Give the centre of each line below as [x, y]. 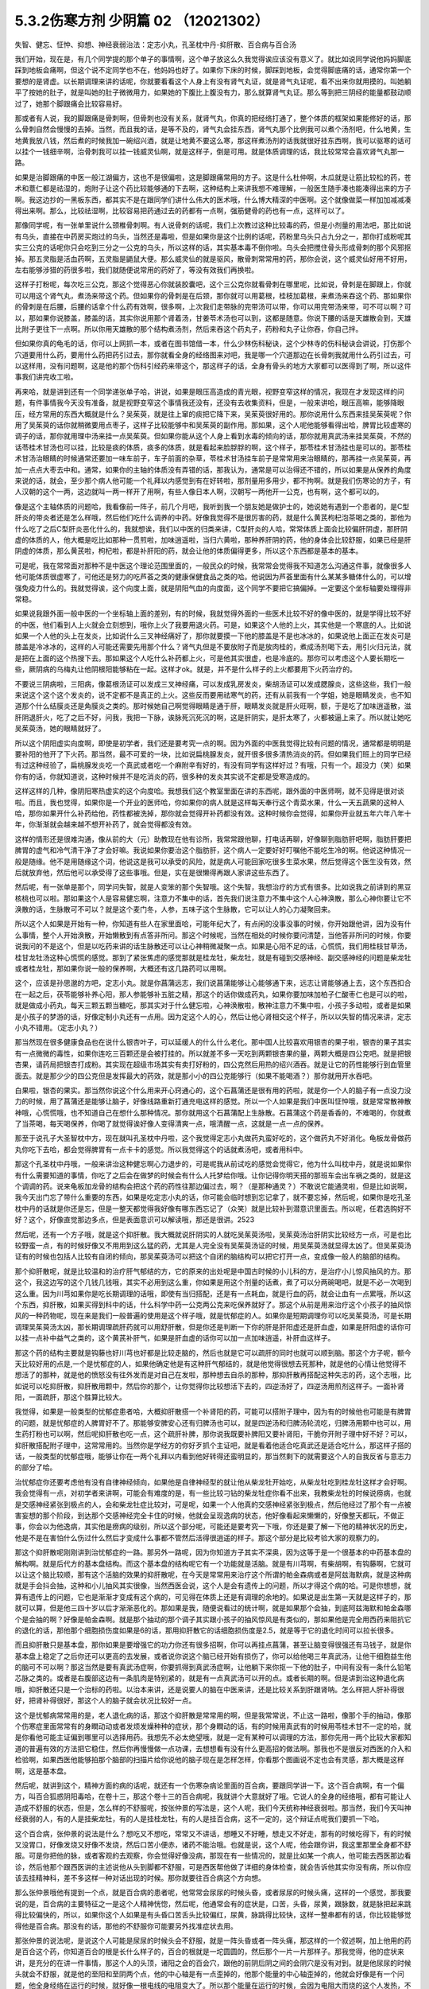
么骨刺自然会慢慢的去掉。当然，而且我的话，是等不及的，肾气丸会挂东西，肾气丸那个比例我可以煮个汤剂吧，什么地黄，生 [213, 129]
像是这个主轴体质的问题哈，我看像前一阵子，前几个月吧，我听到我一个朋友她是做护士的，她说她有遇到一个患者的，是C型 [212, 506]
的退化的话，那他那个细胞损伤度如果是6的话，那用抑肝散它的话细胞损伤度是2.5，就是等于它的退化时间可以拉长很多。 [207, 1630]
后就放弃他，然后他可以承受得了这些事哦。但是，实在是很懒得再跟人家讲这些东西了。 [154, 872]
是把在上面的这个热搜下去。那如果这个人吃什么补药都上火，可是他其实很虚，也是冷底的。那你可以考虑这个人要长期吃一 [209, 658]
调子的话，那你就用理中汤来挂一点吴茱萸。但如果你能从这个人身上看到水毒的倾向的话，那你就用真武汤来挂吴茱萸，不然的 [213, 436]
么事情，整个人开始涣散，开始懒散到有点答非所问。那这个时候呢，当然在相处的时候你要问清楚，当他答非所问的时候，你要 [213, 935]
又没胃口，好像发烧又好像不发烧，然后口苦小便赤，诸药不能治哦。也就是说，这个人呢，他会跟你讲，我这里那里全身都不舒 [213, 1844]
